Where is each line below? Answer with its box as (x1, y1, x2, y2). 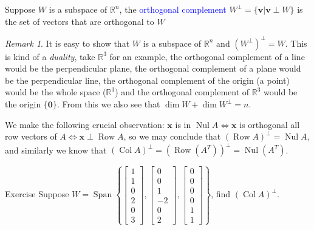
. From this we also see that (56, 98, 160, 110)
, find (211, 188, 231, 200)
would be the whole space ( (5, 86, 106, 98)
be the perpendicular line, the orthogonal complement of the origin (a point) (5, 73, 290, 86)
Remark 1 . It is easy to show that (5, 36, 130, 49)
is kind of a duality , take (5, 50, 95, 63)
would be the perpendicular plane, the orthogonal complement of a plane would (5, 62, 301, 75)
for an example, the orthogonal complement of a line (109, 50, 305, 63)
